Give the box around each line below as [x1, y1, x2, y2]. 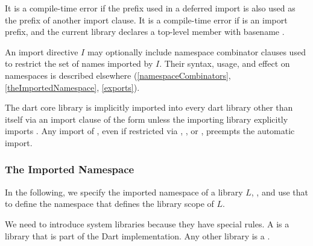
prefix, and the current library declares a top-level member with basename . [5, 25, 285, 38]
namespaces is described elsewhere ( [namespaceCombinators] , [5, 69, 231, 81]
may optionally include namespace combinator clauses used [87, 45, 306, 58]
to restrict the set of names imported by [5, 57, 153, 70]
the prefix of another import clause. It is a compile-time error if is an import [5, 13, 288, 26]
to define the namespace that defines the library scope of [5, 197, 214, 210]
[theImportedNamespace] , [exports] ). [5, 81, 140, 93]
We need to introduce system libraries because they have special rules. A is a [5, 217, 289, 230]
